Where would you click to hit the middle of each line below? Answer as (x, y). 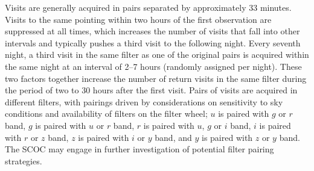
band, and (173, 137)
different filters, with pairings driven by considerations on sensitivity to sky (144, 101)
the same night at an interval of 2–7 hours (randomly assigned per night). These (153, 66)
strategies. (24, 160)
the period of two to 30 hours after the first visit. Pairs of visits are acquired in (151, 90)
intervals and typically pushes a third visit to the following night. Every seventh (153, 42)
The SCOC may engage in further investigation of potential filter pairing (139, 149)
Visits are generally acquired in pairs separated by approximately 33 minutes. (148, 7)
